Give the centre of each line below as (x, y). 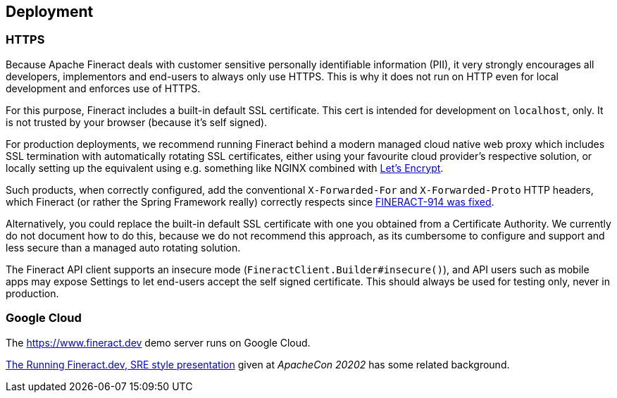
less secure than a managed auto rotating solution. (123, 247)
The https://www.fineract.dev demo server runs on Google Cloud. (158, 342)
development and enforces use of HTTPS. (103, 88)
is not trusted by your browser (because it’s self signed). (137, 122)
